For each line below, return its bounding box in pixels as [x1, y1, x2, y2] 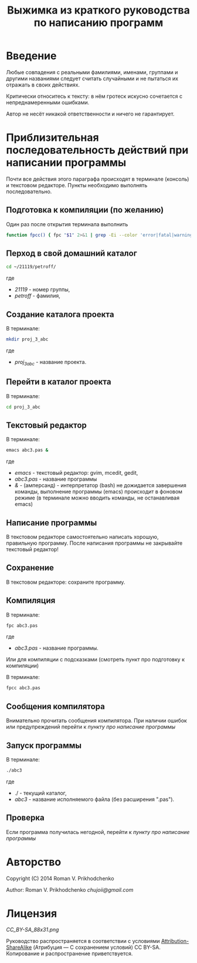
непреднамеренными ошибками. [6, 98, 90, 106]
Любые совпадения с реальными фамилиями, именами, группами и [6, 68, 178, 75]
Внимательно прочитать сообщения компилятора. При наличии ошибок [6, 717, 188, 724]
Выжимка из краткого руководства [6, 4, 191, 17]
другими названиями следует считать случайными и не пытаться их [6, 75, 179, 82]
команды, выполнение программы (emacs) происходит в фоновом [14, 488, 183, 495]
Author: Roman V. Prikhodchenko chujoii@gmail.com [6, 886, 134, 893]
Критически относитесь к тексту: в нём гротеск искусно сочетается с [6, 92, 183, 100]
